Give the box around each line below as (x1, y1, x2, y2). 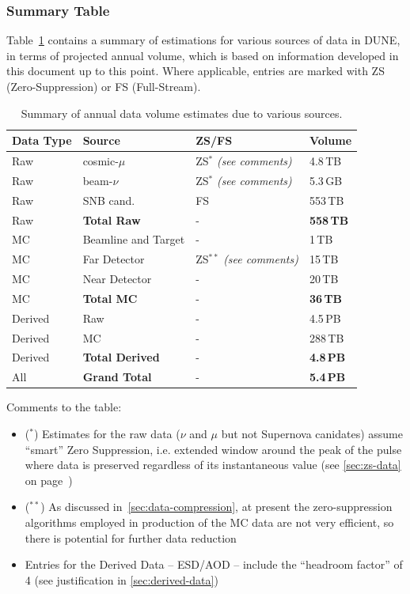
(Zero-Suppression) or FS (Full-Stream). (6, 78, 201, 94)
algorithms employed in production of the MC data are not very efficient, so (25, 513, 394, 530)
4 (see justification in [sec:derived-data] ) (25, 571, 218, 588)
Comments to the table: (6, 399, 122, 415)
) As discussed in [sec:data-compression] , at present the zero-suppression (40, 498, 393, 515)
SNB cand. (82, 191, 135, 208)
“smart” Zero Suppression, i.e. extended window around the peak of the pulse (25, 441, 402, 457)
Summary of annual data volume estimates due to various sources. (21, 104, 343, 121)
